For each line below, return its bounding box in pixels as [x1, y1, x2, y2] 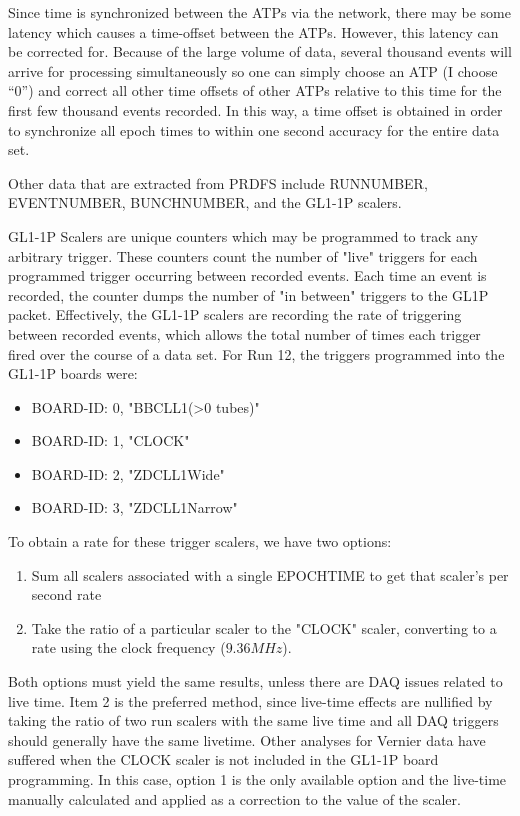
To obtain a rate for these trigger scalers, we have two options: [8, 531, 392, 552]
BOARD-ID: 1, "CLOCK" [31, 430, 190, 451]
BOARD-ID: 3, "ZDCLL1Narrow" [31, 497, 238, 518]
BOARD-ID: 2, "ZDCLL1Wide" [31, 463, 225, 484]
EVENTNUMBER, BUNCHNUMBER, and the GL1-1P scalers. [8, 192, 402, 213]
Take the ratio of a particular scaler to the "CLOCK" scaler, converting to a [31, 617, 497, 638]
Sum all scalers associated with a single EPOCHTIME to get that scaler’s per [31, 564, 509, 585]
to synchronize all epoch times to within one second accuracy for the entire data [8, 119, 500, 140]
